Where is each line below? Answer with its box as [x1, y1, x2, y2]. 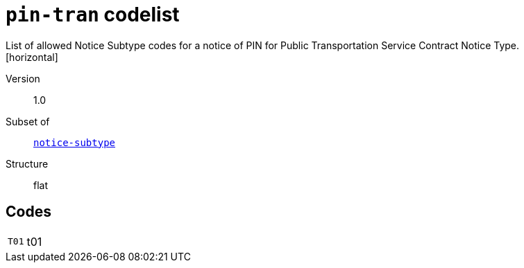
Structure [6, 157, 49, 170]
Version [6, 72, 40, 84]
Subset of [6, 115, 50, 127]
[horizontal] [6, 51, 58, 63]
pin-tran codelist [6, 3, 180, 26]
